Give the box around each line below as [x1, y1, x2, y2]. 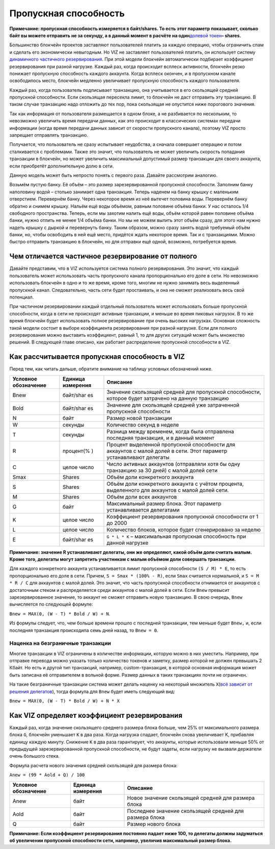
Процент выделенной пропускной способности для [106, 441, 235, 448]
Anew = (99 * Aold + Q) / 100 [9, 772, 85, 778]
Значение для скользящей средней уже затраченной [106, 401, 239, 408]
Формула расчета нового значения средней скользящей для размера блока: [9, 762, 178, 768]
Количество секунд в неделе [106, 421, 179, 428]
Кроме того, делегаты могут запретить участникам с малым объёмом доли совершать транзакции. [9, 556, 236, 562]
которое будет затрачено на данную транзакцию [106, 394, 229, 402]
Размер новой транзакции [106, 414, 173, 421]
